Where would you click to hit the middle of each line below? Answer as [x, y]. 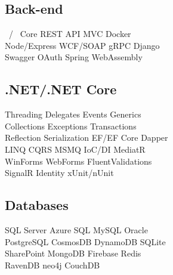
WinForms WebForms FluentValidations [78, 161]
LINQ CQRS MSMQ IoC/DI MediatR [75, 149]
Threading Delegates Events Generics [73, 114]
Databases [37, 205]
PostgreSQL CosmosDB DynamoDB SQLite [85, 241]
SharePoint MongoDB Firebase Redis [73, 253]
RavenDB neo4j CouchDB [52, 265]
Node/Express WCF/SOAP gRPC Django [82, 45]
